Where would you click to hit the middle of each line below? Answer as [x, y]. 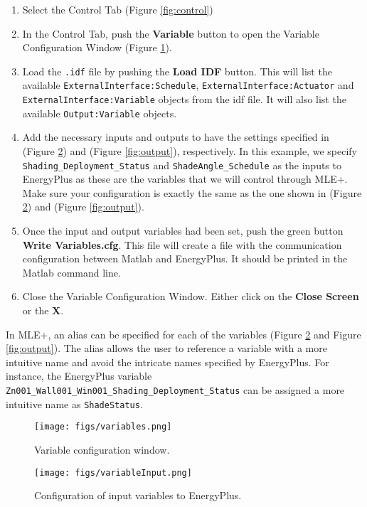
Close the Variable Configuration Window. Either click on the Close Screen [191, 296]
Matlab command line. [71, 272]
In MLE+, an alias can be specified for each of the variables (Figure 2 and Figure [183, 334]
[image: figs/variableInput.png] [113, 473]
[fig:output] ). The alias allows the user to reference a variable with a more [166, 348]
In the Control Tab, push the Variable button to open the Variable [171, 33]
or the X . [43, 310]
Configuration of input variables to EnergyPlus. [138, 495]
